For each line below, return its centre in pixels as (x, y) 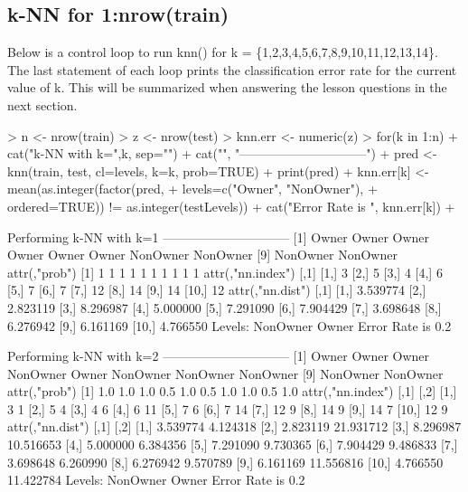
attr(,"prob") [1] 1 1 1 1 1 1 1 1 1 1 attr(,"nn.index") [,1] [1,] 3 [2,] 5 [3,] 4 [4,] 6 (225, 272)
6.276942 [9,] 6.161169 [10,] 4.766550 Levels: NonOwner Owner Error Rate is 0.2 (229, 325)
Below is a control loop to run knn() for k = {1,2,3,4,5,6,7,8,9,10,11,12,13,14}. (223, 52)
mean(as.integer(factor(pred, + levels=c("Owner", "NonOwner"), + (192, 189)
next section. (42, 104)
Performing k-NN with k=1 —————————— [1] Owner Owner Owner (219, 237)
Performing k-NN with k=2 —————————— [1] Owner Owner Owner (219, 356)
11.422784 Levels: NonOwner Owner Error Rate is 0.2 (156, 480)
